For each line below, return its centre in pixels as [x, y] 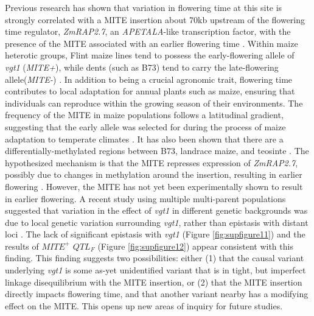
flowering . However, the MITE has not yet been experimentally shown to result [154, 186]
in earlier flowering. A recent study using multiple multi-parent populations [145, 198]
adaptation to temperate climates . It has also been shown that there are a [144, 139]
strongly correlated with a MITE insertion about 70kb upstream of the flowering [155, 19]
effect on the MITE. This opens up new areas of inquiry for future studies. [144, 305]
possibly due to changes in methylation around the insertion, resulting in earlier [154, 174]
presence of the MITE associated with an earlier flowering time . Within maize [152, 43]
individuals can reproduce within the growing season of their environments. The [154, 103]
